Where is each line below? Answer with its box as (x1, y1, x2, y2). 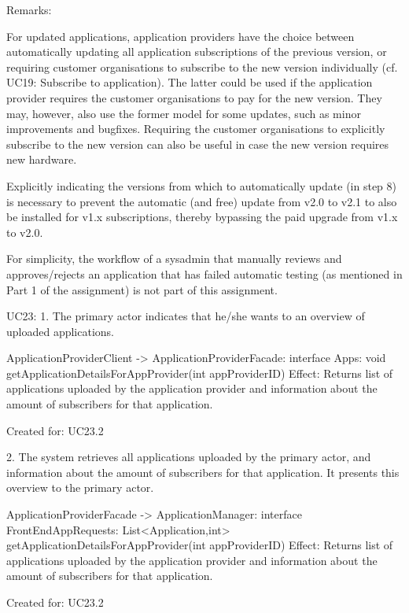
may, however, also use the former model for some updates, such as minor (6, 105, 361, 121)
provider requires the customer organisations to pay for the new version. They (6, 89, 382, 105)
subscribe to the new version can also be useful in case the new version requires (6, 135, 389, 152)
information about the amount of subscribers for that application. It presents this (6, 463, 400, 480)
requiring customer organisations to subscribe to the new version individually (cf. (6, 58, 398, 75)
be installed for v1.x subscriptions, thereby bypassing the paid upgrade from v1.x (6, 209, 398, 225)
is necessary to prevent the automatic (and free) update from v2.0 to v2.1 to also (6, 193, 397, 209)
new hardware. (6, 151, 77, 168)
